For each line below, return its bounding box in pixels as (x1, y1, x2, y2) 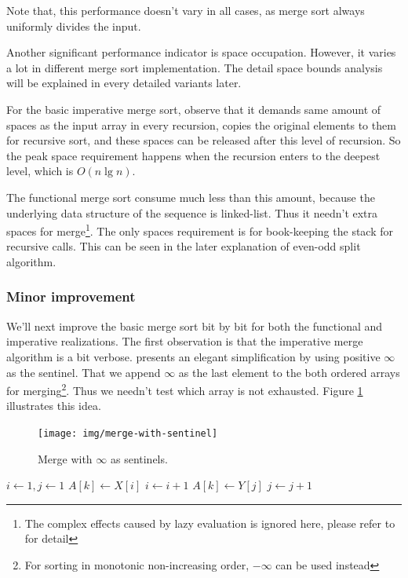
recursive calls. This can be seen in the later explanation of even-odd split (6, 238, 361, 254)
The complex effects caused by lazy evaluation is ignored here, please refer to (24, 514, 395, 531)
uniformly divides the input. (6, 17, 141, 34)
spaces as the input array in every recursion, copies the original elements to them (6, 116, 396, 133)
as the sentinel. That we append (6, 364, 161, 380)
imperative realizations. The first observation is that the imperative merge (6, 333, 363, 349)
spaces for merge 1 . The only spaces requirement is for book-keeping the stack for (6, 221, 393, 239)
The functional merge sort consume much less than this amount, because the (6, 188, 375, 205)
